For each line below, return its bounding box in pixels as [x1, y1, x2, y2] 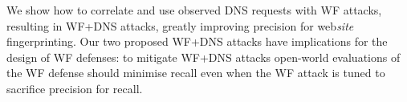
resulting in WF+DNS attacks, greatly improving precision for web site [6, 17, 354, 34]
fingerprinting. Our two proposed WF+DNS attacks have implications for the [6, 33, 388, 50]
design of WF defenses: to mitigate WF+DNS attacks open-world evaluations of [6, 48, 401, 65]
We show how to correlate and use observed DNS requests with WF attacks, [6, 2, 382, 18]
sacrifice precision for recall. [6, 80, 143, 96]
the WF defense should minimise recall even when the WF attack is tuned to [6, 64, 385, 81]
